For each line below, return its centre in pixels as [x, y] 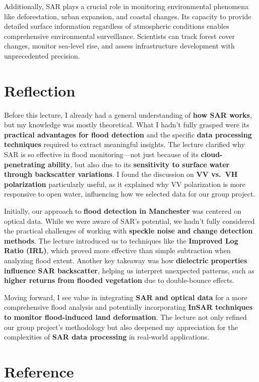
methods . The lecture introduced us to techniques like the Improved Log [121, 240]
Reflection [40, 90]
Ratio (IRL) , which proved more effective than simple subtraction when [117, 250]
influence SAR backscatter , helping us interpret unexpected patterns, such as [129, 270]
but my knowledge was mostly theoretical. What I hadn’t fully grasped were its [127, 125]
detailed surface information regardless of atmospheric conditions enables [117, 26]
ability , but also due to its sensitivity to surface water [139, 164]
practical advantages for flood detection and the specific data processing [128, 134]
